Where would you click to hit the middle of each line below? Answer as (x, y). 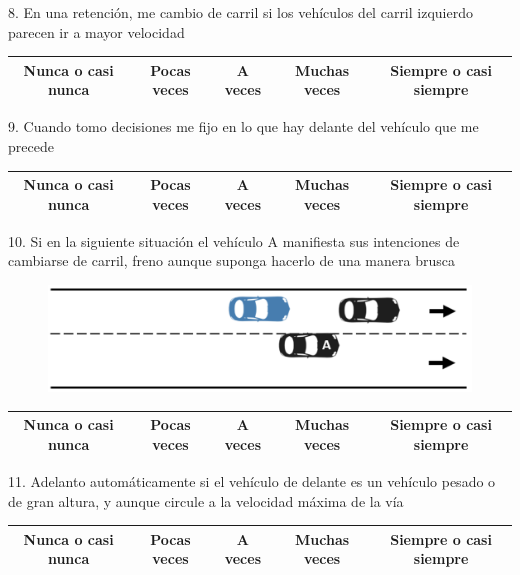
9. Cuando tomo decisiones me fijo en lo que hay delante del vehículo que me (243, 126)
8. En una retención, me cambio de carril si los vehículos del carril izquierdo (240, 12)
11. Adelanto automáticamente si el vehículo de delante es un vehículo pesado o (252, 480)
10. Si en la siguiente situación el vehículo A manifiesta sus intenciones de (234, 240)
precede (31, 145)
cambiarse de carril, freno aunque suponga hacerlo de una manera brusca (231, 260)
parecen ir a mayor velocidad (96, 31)
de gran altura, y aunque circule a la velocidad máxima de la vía (206, 500)
